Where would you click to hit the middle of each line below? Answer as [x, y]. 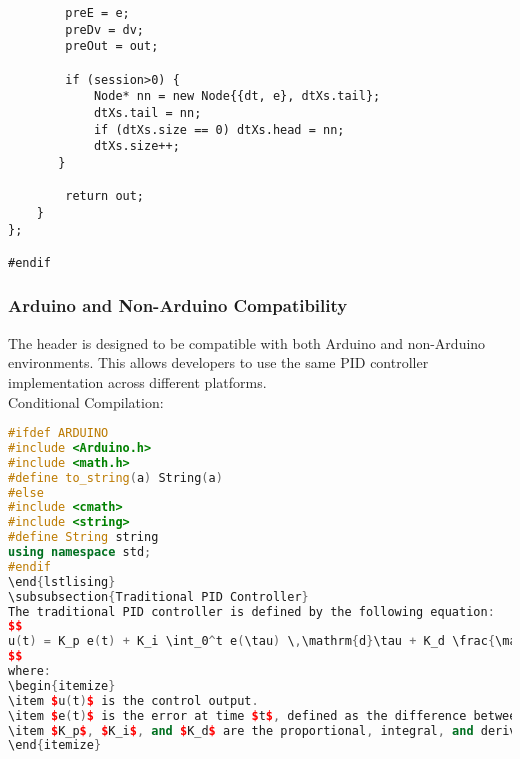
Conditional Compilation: [86, 401]
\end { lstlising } [62, 581]
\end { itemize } [55, 745]
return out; [105, 196]
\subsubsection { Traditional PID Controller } [158, 596]
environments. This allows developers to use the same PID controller [218, 362]
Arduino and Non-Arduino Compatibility [178, 305]
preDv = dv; [105, 29]
